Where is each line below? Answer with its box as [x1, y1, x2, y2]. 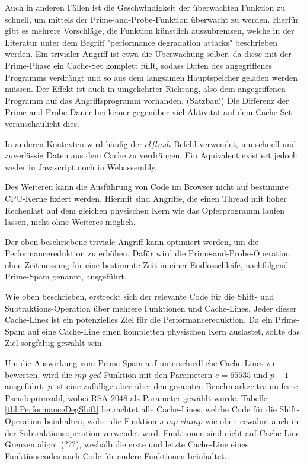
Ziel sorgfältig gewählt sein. [5, 336, 104, 349]
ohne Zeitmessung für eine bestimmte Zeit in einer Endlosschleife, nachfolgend [5, 258, 289, 271]
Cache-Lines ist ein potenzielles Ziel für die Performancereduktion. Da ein [5, 313, 273, 326]
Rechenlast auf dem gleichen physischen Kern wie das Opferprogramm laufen [5, 204, 284, 216]
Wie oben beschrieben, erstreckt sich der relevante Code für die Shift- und [5, 290, 274, 303]
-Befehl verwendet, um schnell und [171, 137, 296, 150]
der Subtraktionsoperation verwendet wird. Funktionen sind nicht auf [5, 426, 257, 438]
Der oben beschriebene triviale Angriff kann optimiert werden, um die [5, 235, 259, 247]
